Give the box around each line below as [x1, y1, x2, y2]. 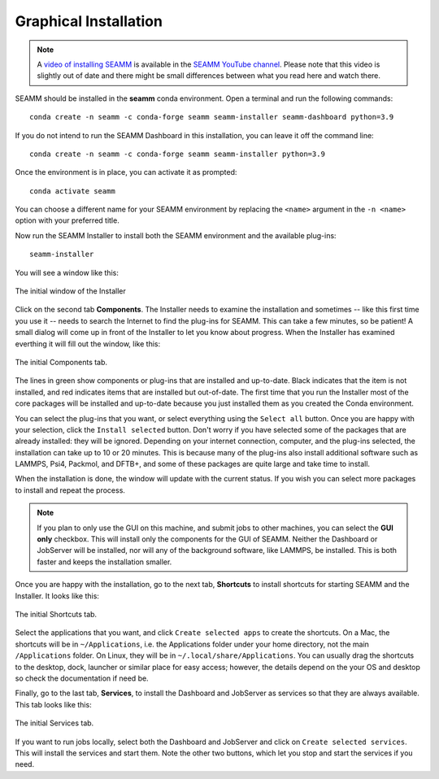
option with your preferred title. [15, 215, 120, 225]
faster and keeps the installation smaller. [37, 557, 172, 567]
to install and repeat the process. [15, 485, 126, 495]
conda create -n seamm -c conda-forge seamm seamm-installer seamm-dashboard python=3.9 [29, 112, 394, 122]
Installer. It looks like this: [15, 590, 99, 601]
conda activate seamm [29, 186, 115, 195]
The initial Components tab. [15, 357, 108, 367]
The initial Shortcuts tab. [15, 610, 98, 619]
